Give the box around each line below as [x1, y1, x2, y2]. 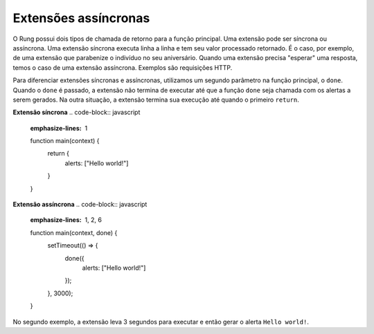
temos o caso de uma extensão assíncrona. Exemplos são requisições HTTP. [12, 63, 233, 72]
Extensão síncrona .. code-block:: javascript [12, 108, 141, 117]
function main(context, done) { [30, 228, 118, 236]
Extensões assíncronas [12, 10, 150, 26]
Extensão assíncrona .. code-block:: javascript [12, 201, 148, 209]
